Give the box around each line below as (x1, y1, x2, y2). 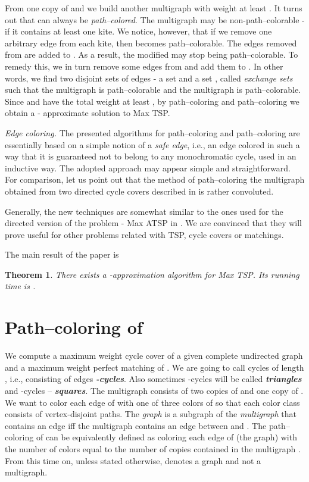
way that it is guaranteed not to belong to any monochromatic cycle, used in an (5, 150, 296, 162)
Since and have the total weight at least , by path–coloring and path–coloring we (5, 95, 299, 107)
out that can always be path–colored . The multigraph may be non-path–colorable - (5, 13, 305, 26)
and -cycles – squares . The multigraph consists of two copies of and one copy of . (5, 384, 304, 396)
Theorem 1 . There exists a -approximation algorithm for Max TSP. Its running (5, 268, 299, 280)
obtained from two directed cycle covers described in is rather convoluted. (5, 184, 274, 197)
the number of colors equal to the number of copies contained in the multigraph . (5, 442, 301, 455)
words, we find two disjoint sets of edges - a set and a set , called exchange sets (5, 71, 293, 84)
